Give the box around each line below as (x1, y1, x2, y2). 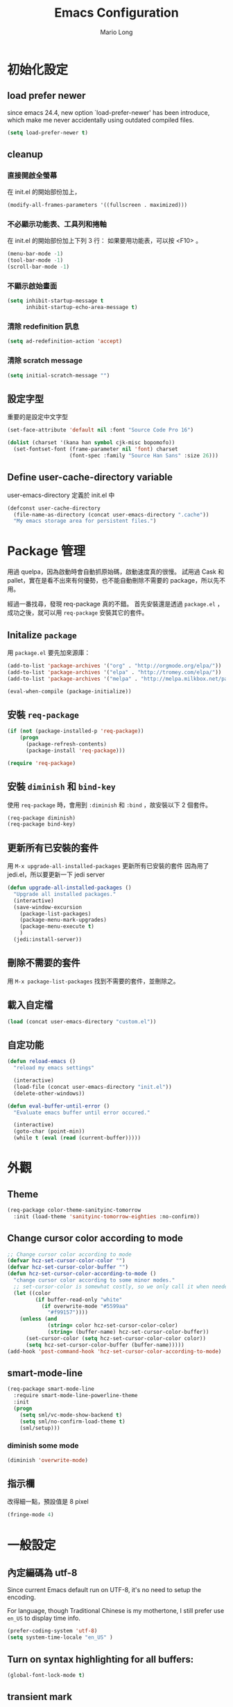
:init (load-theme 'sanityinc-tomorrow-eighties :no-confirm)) (13, 1213, 200, 1220)
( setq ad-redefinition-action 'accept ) (7, 338, 123, 345)
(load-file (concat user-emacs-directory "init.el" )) (13, 1083, 172, 1090)
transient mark (7, 1691, 73, 1703)
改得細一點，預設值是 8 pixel (7, 1497, 89, 1506)
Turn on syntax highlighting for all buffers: (7, 1653, 194, 1665)
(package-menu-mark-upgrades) (19, 917, 107, 924)
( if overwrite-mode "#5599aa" (41, 1303, 129, 1309)
